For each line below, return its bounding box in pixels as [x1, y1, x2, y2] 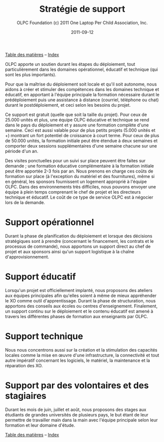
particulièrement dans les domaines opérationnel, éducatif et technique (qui [5, 66, 158, 72]
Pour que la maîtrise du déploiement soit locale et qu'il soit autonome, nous [5, 81, 157, 87]
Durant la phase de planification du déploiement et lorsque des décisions [5, 233, 153, 239]
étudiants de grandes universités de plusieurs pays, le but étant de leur [5, 412, 148, 417]
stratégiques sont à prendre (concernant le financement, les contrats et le [5, 238, 154, 244]
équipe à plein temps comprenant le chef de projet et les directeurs [5, 189, 141, 195]
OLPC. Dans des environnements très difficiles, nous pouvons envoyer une [5, 183, 156, 190]
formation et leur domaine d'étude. [5, 422, 75, 428]
